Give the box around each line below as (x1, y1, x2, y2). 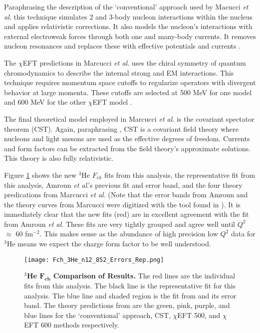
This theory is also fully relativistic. (4, 153, 114, 163)
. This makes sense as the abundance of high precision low (40, 228, 218, 239)
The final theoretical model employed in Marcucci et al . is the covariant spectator (4, 113, 254, 124)
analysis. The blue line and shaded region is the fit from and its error (24, 290, 236, 300)
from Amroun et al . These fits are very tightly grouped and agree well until (4, 218, 235, 229)
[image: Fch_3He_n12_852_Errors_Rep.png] (24, 256, 164, 263)
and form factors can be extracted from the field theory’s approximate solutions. (4, 143, 251, 153)
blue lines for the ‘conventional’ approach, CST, (24, 309, 171, 320)
